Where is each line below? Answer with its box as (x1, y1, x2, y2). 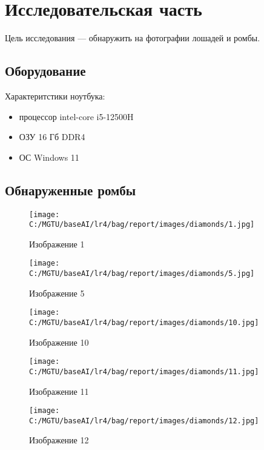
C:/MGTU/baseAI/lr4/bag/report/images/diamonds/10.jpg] (29, 318, 259, 327)
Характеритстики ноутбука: (5, 89, 105, 102)
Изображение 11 (29, 385, 89, 397)
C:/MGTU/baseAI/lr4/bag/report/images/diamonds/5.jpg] (29, 269, 255, 278)
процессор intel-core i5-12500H (19, 110, 134, 123)
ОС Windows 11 (19, 150, 79, 163)
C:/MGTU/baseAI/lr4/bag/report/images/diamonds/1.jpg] (29, 220, 255, 229)
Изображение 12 (29, 434, 89, 446)
